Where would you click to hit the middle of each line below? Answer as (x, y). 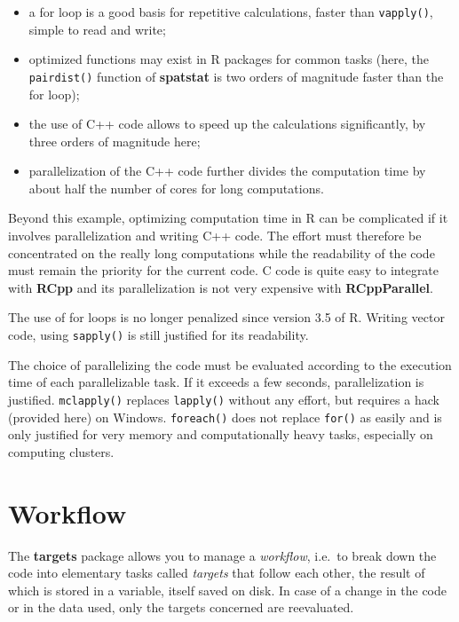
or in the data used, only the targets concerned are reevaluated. (181, 607)
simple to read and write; (97, 29)
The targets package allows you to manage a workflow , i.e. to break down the (222, 555)
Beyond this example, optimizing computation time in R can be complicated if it (228, 218)
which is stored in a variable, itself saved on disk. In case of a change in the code (227, 590)
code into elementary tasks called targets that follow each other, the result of (217, 573)
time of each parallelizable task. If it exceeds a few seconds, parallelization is (216, 382)
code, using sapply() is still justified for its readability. (158, 335)
